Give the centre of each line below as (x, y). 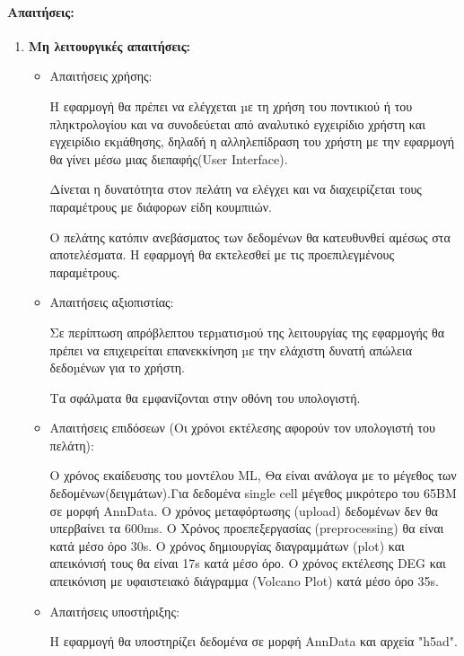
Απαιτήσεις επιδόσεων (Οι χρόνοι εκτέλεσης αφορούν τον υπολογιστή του (242, 428)
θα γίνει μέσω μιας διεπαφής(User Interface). (169, 158)
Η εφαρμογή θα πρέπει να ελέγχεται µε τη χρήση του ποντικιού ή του (231, 105)
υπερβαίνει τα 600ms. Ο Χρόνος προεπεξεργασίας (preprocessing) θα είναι (247, 528)
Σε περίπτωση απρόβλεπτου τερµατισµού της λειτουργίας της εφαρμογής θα (247, 332)
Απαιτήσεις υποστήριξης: (114, 611)
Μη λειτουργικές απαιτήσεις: (109, 45)
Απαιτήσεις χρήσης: (101, 76)
